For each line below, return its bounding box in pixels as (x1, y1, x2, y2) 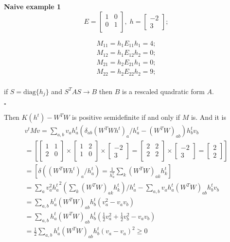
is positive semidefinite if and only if (72, 112, 180, 122)
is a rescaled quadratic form (122, 86, 205, 96)
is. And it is (191, 112, 227, 122)
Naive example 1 (4, 1, 61, 11)
